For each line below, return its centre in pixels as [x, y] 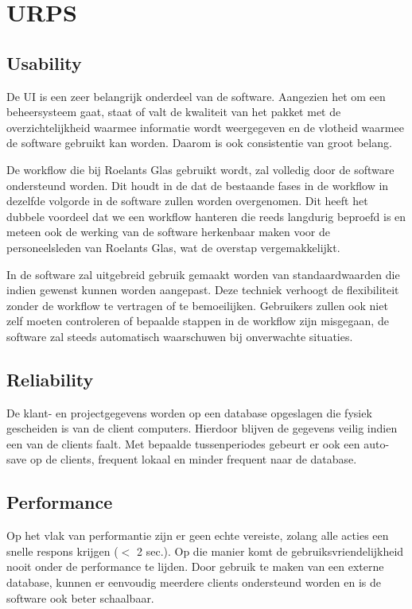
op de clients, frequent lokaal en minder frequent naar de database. [194, 459]
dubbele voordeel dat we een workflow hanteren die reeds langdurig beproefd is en [206, 216]
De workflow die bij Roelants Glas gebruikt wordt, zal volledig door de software [200, 169]
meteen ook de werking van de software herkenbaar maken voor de [169, 232]
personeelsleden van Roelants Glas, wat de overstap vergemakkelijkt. [173, 247]
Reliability [50, 379]
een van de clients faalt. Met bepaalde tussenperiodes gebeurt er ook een [183, 443]
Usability [44, 62]
